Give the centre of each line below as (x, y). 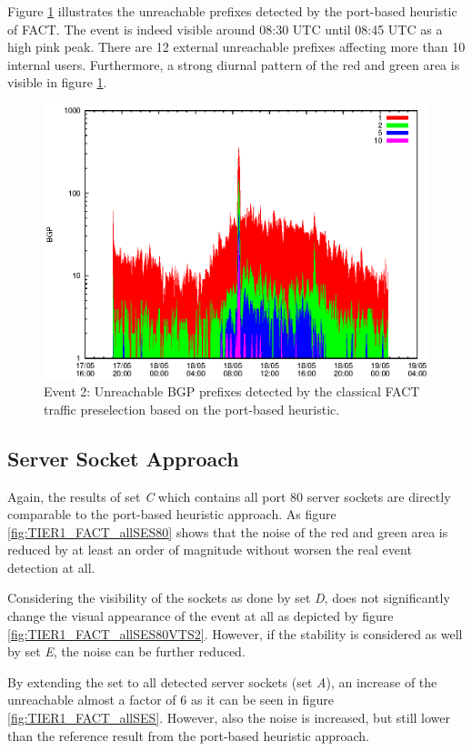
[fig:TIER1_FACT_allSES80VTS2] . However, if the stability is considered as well (235, 633)
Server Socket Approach (123, 458)
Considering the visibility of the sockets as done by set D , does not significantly (229, 598)
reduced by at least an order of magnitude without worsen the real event (210, 550)
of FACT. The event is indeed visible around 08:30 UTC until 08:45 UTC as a (225, 29)
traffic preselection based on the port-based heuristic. (192, 409)
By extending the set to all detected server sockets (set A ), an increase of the (222, 681)
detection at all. (51, 567)
